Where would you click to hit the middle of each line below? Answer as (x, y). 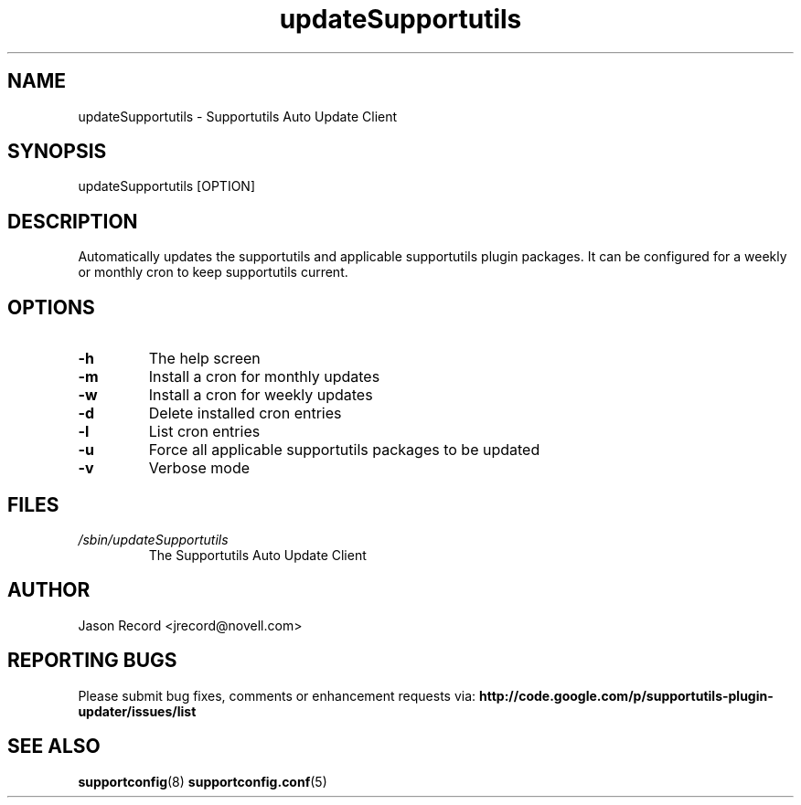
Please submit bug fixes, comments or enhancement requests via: (277, 695)
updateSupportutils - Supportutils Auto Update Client (238, 116)
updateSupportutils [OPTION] (167, 186)
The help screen (204, 359)
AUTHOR (49, 590)
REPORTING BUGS (92, 661)
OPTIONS (51, 307)
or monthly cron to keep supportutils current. (213, 272)
